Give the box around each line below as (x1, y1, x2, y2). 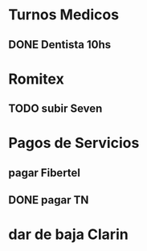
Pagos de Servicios (8, 134, 140, 152)
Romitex (8, 70, 64, 88)
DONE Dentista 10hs (8, 38, 111, 51)
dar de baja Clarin (8, 225, 129, 244)
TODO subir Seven (8, 102, 103, 116)
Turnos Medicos (8, 6, 119, 24)
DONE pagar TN (8, 193, 89, 207)
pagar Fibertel (8, 166, 81, 179)
